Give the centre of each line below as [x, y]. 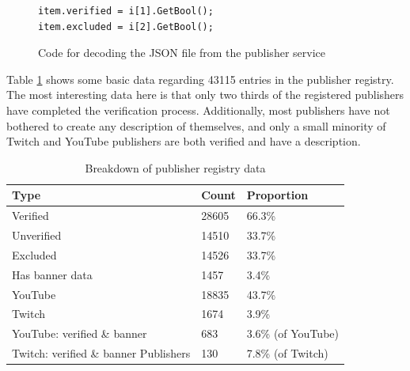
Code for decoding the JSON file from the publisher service [182, 53]
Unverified [37, 235]
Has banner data [52, 274]
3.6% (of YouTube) [292, 333]
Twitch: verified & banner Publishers [101, 353]
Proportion [277, 195]
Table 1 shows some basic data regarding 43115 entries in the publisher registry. [200, 79]
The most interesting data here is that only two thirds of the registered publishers [205, 95]
